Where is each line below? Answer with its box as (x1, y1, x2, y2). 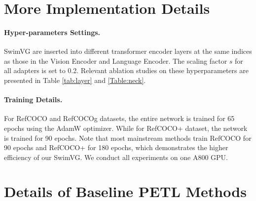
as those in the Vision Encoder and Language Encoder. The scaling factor (4, 55, 227, 66)
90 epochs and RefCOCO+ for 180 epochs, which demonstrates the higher (4, 142, 228, 153)
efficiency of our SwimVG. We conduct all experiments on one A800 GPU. (4, 152, 228, 162)
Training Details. (4, 94, 63, 105)
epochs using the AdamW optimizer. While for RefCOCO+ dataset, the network (4, 122, 248, 133)
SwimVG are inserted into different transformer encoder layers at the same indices (4, 46, 252, 56)
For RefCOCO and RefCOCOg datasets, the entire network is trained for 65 (4, 113, 235, 123)
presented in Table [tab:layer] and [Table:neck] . (4, 75, 146, 85)
